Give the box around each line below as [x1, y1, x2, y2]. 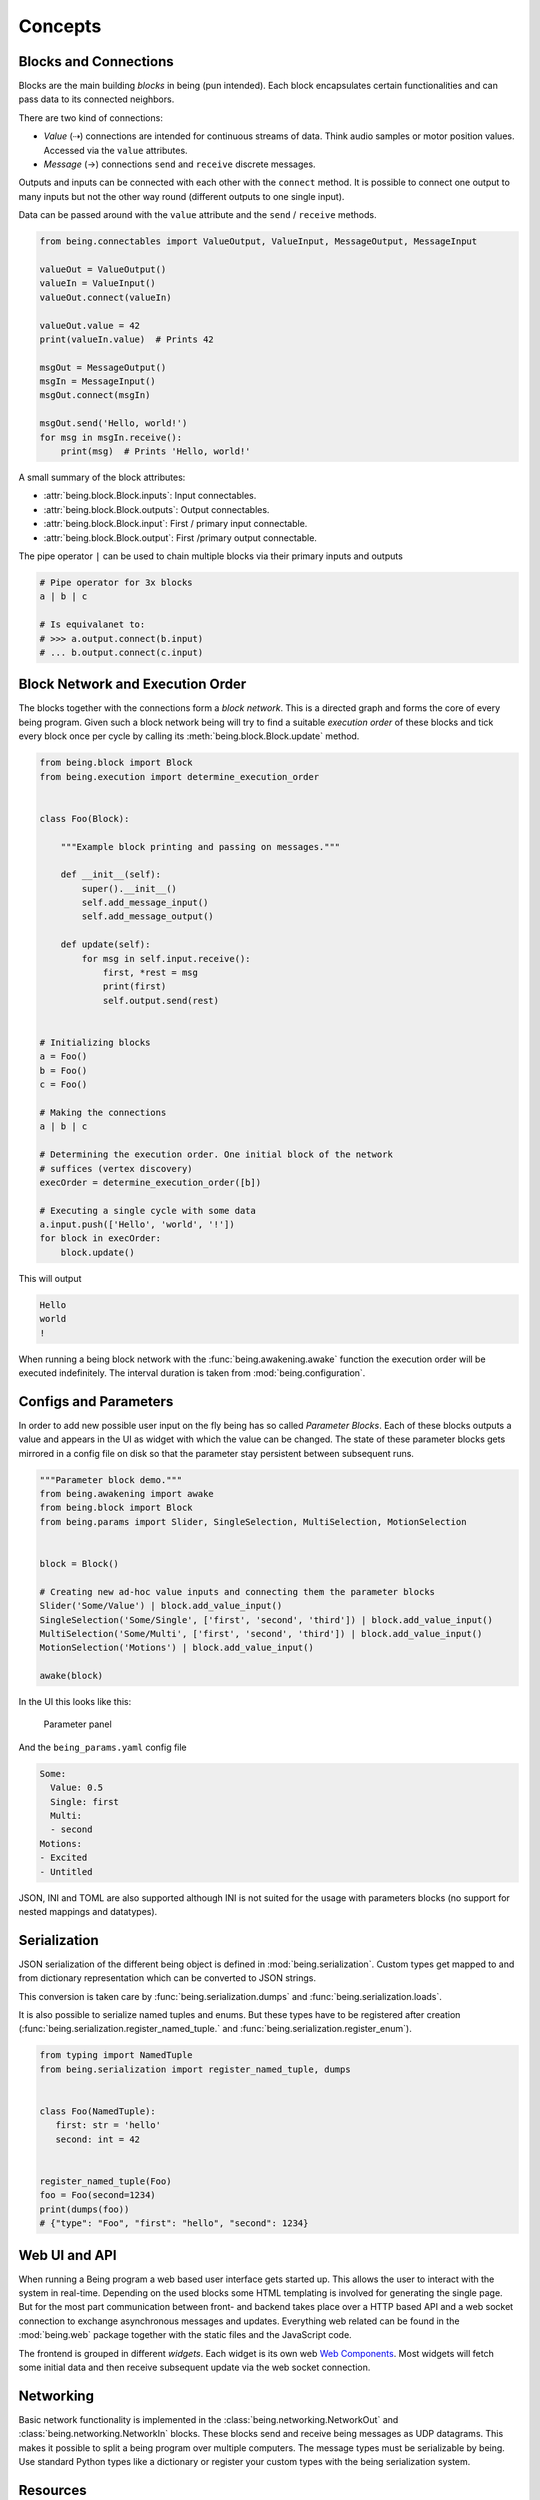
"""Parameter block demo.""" [39, 1474, 183, 1485]
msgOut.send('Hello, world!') [39, 418, 188, 429]
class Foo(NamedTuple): [39, 2105, 157, 2117]
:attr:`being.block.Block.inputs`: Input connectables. [43, 490, 257, 502]
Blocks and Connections [18, 53, 174, 70]
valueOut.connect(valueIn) [39, 291, 172, 303]
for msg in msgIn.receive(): [39, 431, 183, 443]
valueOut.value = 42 [39, 320, 140, 331]
